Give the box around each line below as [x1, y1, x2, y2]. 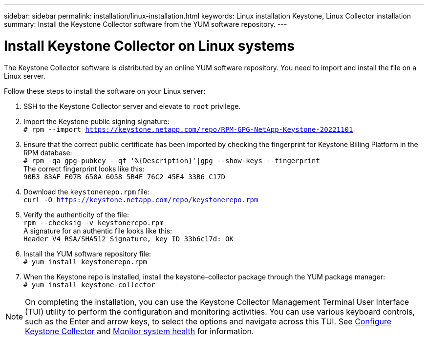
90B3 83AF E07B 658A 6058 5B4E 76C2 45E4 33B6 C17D [23, 172, 226, 181]
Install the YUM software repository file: [23, 249, 151, 258]
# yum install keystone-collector [23, 280, 155, 289]
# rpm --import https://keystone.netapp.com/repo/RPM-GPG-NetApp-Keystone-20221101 [23, 125, 353, 133]
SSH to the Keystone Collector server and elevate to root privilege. [23, 102, 241, 110]
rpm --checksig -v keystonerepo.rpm [23, 218, 164, 227]
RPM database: [23, 148, 72, 157]
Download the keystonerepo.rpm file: [23, 187, 150, 196]
